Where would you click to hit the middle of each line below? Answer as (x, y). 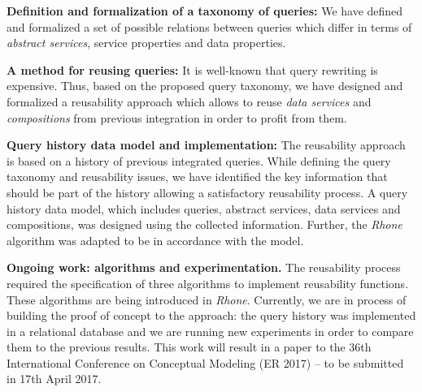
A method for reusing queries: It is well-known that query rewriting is (192, 69)
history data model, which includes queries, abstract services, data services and (204, 208)
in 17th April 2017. (54, 379)
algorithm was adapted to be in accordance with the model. (155, 240)
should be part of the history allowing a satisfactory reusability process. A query (207, 192)
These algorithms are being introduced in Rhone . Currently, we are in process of (207, 299)
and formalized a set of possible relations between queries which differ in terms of (209, 26)
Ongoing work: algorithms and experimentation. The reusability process (204, 267)
